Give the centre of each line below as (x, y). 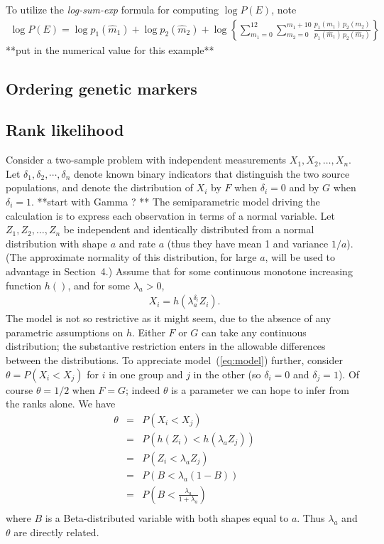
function (24, 285)
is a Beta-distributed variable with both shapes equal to (167, 517)
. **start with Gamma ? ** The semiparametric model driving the (176, 201)
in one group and (146, 374)
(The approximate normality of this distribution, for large (131, 257)
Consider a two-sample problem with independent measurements (146, 160)
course (20, 389)
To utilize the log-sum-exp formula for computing (113, 9)
